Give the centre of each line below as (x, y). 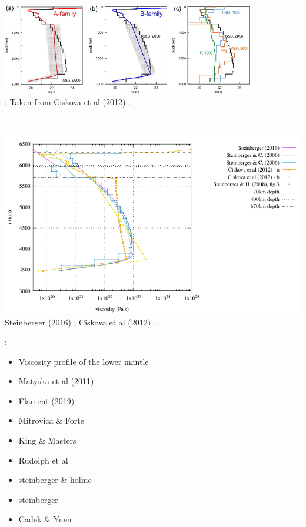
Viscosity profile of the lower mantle (84, 361)
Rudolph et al (43, 460)
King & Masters (47, 440)
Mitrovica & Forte (51, 420)
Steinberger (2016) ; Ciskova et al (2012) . (80, 322)
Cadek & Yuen (45, 519)
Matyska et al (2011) (56, 381)
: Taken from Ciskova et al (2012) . (68, 102)
